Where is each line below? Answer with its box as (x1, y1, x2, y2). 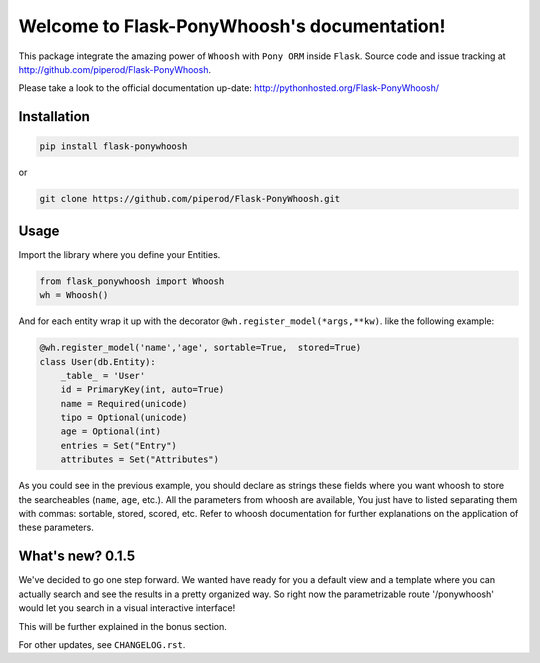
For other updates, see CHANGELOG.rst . (18, 638, 186, 650)
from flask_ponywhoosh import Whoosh (39, 275, 225, 287)
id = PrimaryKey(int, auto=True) (60, 384, 225, 395)
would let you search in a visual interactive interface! (18, 602, 236, 614)
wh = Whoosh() (39, 290, 109, 301)
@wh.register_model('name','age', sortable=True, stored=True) (39, 342, 362, 354)
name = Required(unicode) (60, 398, 188, 409)
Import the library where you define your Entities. (18, 248, 221, 260)
